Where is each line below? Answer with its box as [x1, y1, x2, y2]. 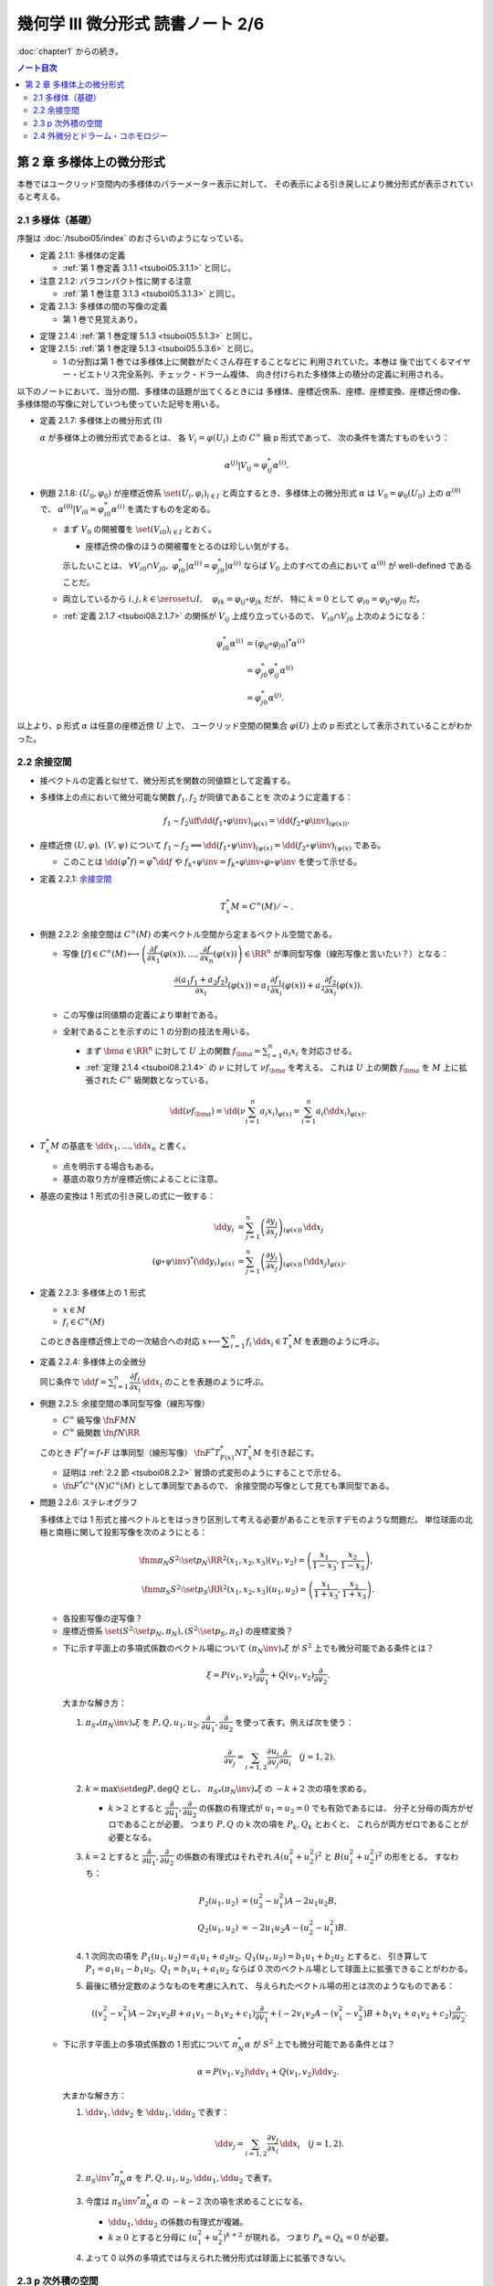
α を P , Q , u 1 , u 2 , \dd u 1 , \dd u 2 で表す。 [126, 2173, 278, 2185]
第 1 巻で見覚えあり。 [62, 314, 143, 325]
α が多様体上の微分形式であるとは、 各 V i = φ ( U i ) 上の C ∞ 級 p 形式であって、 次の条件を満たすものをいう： [39, 431, 451, 445]
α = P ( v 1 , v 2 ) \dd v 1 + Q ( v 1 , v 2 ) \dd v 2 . [196, 2067, 340, 2079]
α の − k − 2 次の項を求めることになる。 [152, 2195, 308, 2206]
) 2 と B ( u [314, 1850, 351, 1862]
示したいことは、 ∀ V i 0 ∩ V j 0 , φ [62, 560, 179, 573]
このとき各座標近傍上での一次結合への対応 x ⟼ [39, 1335, 221, 1346]
